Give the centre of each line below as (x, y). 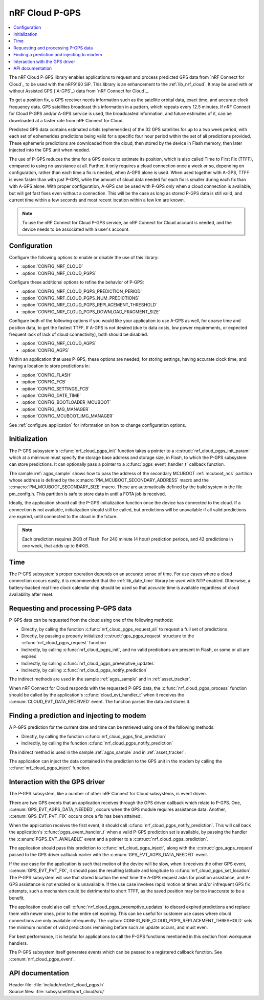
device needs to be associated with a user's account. (76, 229)
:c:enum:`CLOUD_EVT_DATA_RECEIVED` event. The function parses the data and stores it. (100, 702)
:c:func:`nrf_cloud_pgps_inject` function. (50, 768)
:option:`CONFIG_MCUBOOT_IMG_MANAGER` (67, 416)
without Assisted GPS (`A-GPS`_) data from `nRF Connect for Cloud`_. (79, 91)
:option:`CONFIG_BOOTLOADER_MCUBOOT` (66, 402)
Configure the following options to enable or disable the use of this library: (84, 257)
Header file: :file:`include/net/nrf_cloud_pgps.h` (57, 984)
